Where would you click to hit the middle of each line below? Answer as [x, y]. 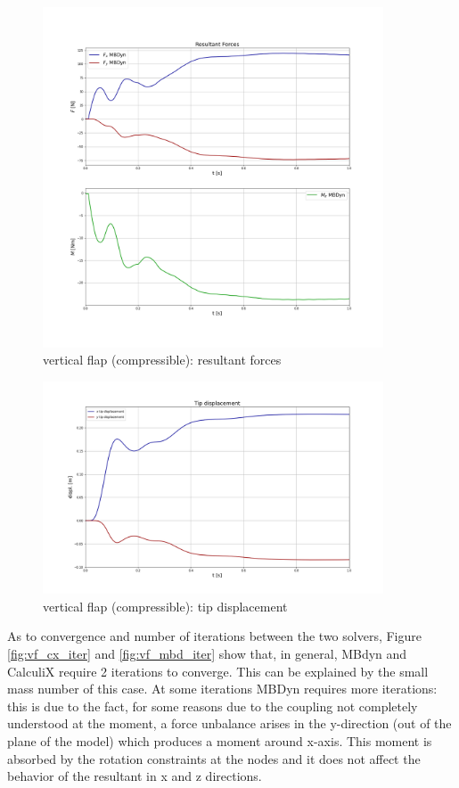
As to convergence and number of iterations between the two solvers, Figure [214, 636]
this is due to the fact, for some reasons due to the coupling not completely [213, 706]
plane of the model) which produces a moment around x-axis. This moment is [220, 741]
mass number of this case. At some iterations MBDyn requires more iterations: [222, 689]
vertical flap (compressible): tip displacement [165, 606]
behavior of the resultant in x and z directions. [135, 776]
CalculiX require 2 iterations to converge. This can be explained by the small [218, 671]
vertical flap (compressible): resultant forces [162, 360]
